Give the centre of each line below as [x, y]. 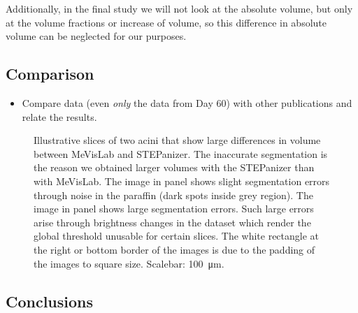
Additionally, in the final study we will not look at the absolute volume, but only [179, 8]
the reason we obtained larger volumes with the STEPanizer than [174, 167]
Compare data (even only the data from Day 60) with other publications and [187, 102]
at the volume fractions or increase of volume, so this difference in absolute [166, 22]
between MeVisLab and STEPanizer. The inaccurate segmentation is [181, 153]
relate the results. [59, 116]
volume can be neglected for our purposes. [96, 36]
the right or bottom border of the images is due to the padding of [174, 249]
